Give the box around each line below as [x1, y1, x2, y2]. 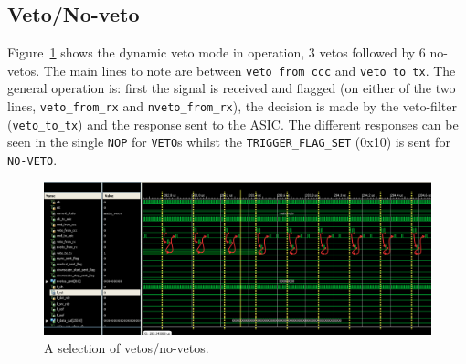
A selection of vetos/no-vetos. [44, 338, 209, 357]
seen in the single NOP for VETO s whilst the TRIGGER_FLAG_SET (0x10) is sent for [7, 132, 450, 151]
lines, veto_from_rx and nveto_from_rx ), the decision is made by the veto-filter [7, 97, 457, 116]
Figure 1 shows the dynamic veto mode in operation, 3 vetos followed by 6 [7, 43, 426, 62]
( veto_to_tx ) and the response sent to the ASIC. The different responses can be [7, 114, 459, 133]
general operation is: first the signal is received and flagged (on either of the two [7, 78, 456, 98]
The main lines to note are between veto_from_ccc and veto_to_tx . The [43, 60, 456, 79]
